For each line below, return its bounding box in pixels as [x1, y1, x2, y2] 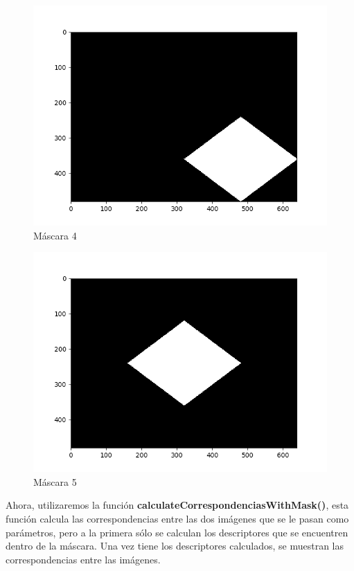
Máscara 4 [33, 228, 77, 242]
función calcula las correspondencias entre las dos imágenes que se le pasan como [6, 511, 349, 525]
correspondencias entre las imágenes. [6, 552, 161, 566]
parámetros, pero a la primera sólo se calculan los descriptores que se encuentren [6, 525, 348, 539]
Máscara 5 [33, 474, 77, 489]
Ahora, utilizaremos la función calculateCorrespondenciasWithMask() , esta [6, 498, 349, 512]
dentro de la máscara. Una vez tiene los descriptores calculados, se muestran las [6, 538, 344, 553]
